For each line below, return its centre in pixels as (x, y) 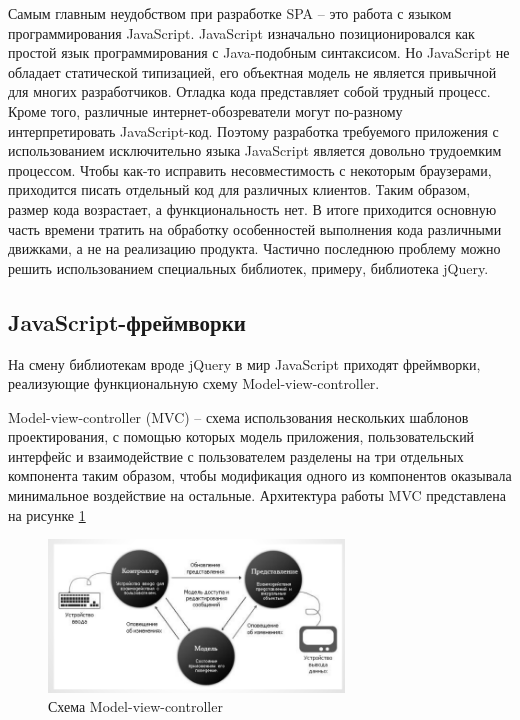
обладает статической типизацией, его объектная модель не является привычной (252, 71)
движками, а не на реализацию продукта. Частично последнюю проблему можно (254, 248)
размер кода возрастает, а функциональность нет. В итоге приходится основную (252, 208)
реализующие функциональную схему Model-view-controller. (194, 383)
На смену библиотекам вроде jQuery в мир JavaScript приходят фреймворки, (244, 363)
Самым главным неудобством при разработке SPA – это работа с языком (230, 13)
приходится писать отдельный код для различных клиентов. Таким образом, (239, 189)
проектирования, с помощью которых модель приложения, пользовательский (241, 436)
